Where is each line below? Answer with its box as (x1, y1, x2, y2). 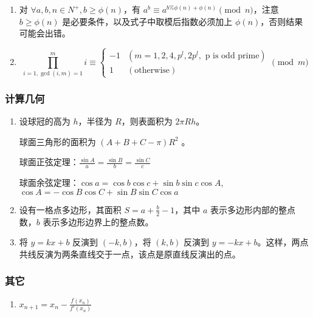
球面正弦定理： (19, 155, 79, 168)
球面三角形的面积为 (19, 135, 96, 148)
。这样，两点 (257, 236, 309, 248)
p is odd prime (205, 52, 260, 61)
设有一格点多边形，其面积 (19, 203, 122, 216)
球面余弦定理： (19, 176, 79, 189)
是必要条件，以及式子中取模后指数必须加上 (62, 15, 233, 27)
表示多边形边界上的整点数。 (43, 215, 154, 228)
